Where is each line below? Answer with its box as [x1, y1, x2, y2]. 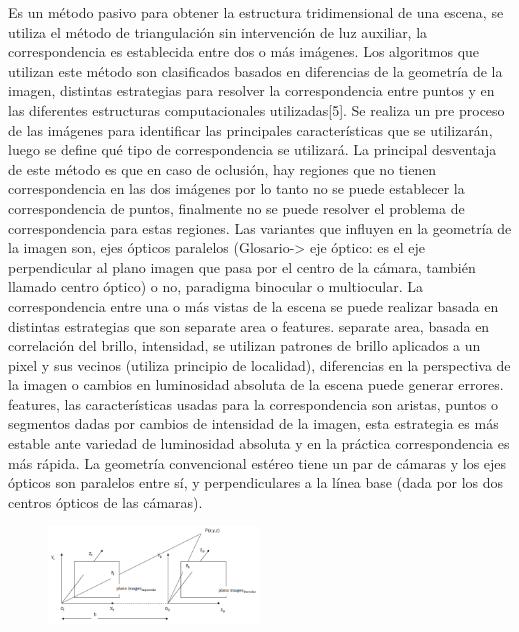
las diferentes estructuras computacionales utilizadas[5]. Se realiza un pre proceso [8, 99, 505, 120]
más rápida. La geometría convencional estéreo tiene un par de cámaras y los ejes [8, 452, 507, 473]
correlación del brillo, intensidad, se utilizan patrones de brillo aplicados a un [8, 335, 481, 356]
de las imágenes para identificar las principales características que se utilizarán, [8, 119, 493, 140]
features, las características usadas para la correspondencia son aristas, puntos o [8, 393, 498, 414]
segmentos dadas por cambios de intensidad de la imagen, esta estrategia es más [8, 413, 499, 434]
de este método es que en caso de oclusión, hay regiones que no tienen [8, 158, 437, 179]
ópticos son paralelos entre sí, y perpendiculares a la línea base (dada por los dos [8, 472, 504, 493]
